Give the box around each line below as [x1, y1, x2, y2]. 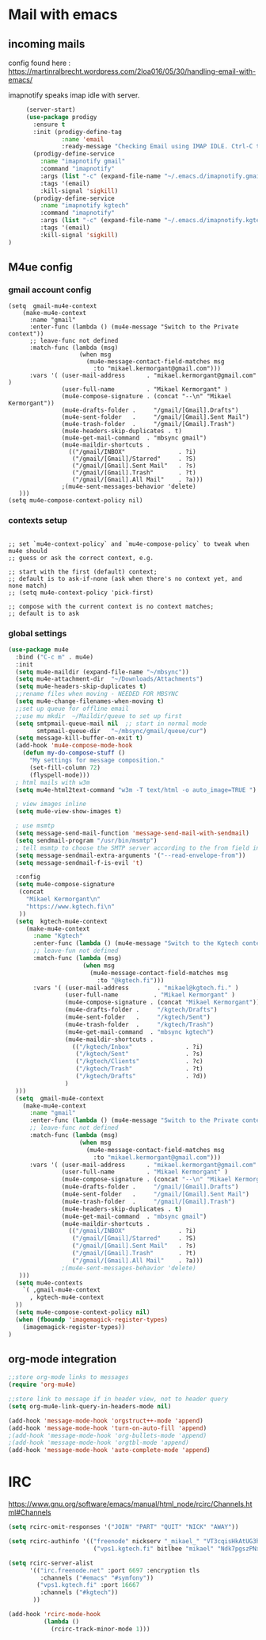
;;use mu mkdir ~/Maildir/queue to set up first [15, 712, 182, 720]
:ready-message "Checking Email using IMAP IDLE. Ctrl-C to [61, 143, 264, 151]
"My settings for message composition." [28, 756, 165, 765]
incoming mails [8, 37, 85, 51]
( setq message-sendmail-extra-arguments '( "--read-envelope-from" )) [15, 851, 246, 859]
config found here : [8, 58, 71, 67]
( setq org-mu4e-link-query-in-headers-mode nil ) [8, 1402, 172, 1410]
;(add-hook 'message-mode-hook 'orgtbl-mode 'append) [8, 1438, 190, 1447]
